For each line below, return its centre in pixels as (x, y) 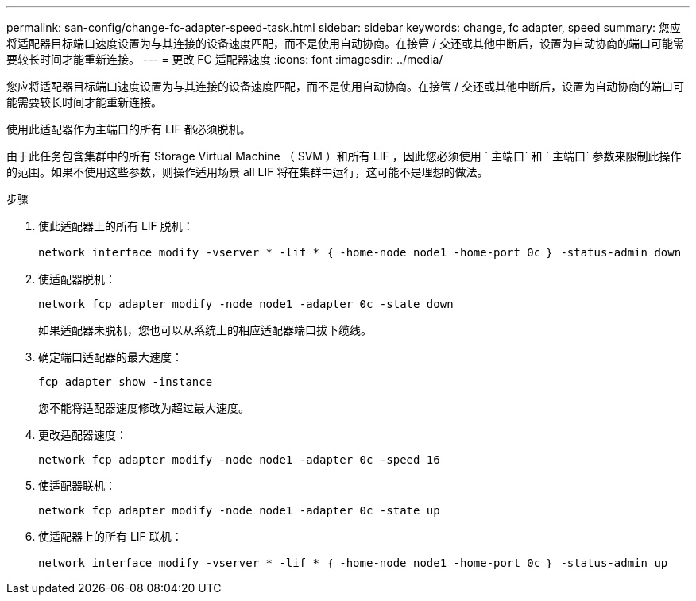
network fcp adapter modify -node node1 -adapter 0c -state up (239, 510)
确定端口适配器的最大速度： (110, 357)
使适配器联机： (77, 485)
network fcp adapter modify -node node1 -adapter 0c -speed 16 (239, 460)
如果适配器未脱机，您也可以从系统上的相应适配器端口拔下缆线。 (205, 330)
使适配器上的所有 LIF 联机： (110, 536)
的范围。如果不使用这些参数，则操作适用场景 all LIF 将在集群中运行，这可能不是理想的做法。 (247, 172)
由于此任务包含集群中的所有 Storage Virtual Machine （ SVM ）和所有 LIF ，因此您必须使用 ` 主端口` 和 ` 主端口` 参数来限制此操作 (344, 156)
